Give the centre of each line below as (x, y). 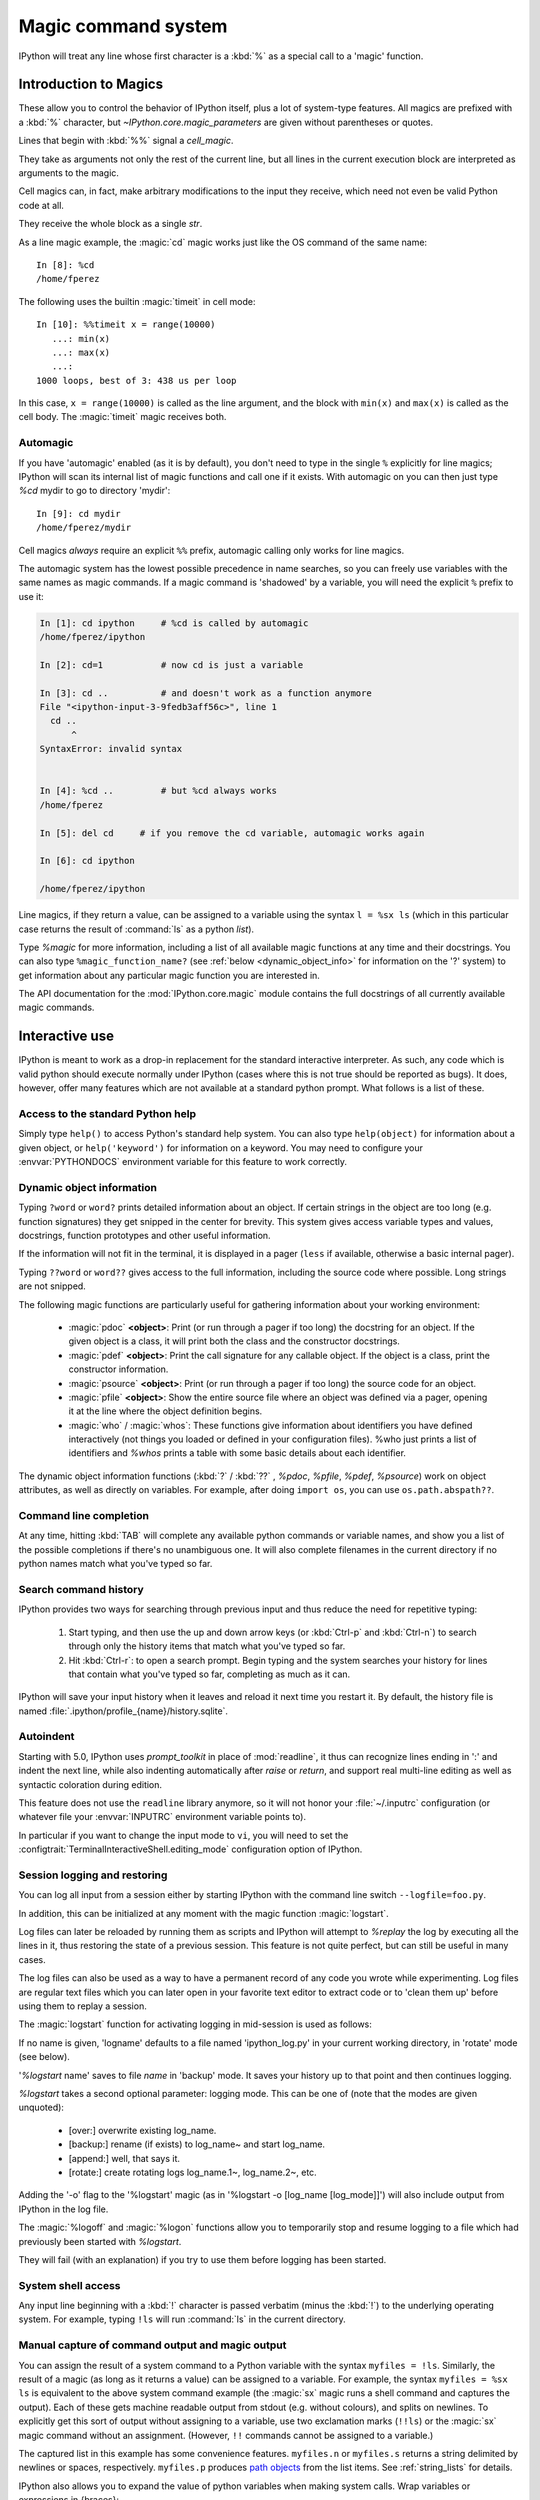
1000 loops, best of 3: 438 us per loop (136, 380)
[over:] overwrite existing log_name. (142, 2130)
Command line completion (84, 1516)
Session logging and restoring (93, 1875)
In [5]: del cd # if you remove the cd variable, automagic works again (232, 833)
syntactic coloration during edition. (90, 1784)
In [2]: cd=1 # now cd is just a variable (171, 664)
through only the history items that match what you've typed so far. (207, 1646)
